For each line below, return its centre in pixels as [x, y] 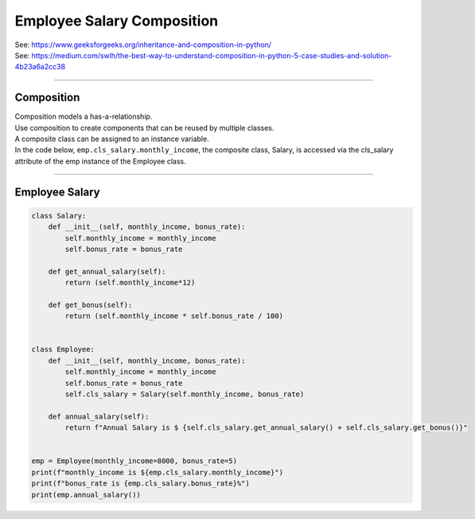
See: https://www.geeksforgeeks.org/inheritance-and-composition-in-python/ [143, 45]
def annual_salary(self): [99, 416]
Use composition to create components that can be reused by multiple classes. [144, 128]
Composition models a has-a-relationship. [84, 116]
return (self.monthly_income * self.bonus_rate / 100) [174, 316]
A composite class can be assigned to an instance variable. [112, 139]
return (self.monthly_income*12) [130, 283]
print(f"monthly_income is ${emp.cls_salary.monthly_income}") [158, 472]
